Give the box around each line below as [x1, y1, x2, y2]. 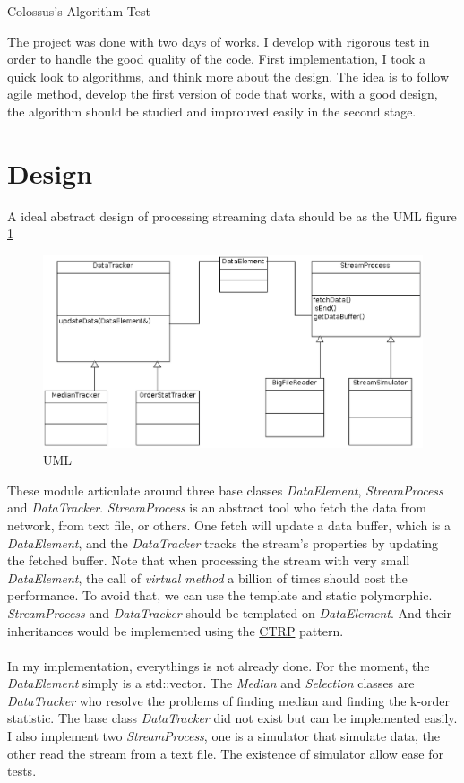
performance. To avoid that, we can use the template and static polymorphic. [7, 586, 433, 605]
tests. [7, 761, 37, 780]
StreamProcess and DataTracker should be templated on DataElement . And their [7, 603, 452, 622]
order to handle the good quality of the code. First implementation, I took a [7, 49, 426, 68]
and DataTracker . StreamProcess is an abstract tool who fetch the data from [7, 498, 426, 517]
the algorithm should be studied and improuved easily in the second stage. [7, 101, 417, 120]
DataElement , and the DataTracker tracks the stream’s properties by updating [7, 533, 439, 552]
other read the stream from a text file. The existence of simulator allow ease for [7, 744, 443, 762]
